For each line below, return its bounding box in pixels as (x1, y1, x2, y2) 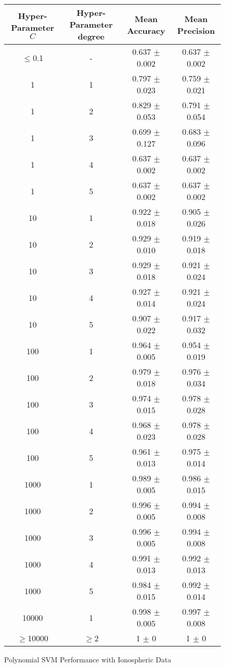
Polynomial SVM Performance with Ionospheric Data (4, 654, 171, 664)
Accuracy (127, 24, 165, 36)
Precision (177, 24, 215, 36)
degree (77, 30, 105, 42)
